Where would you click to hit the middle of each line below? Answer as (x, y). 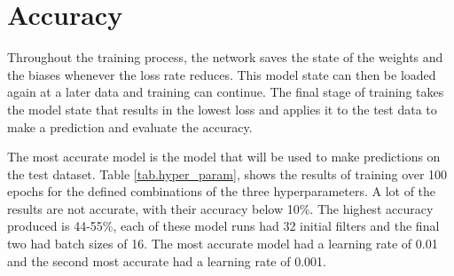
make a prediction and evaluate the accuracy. (130, 126)
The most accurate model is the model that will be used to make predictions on (224, 157)
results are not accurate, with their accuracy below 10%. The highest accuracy (220, 208)
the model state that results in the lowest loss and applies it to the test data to (222, 109)
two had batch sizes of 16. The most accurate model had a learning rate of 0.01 (223, 244)
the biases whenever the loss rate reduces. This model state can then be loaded (222, 74)
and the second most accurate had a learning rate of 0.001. (167, 260)
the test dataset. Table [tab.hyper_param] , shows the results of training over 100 (227, 173)
